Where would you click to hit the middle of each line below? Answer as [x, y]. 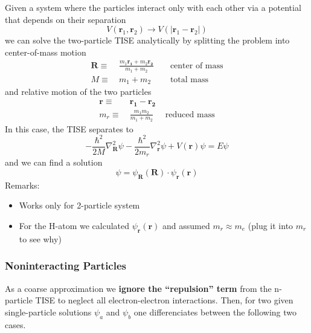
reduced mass [190, 115]
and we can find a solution [54, 162]
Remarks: [22, 185]
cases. [15, 324]
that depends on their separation [66, 19]
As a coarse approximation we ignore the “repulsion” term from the [138, 288]
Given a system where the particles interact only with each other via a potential [153, 7]
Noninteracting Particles [66, 266]
